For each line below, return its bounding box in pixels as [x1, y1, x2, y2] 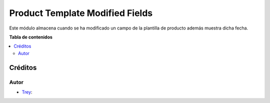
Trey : [21, 89, 32, 95]
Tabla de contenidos [9, 34, 52, 40]
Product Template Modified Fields [9, 7, 153, 18]
